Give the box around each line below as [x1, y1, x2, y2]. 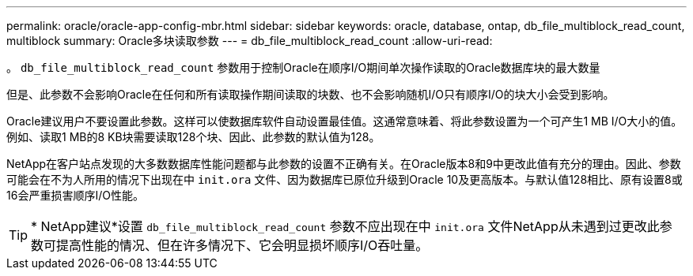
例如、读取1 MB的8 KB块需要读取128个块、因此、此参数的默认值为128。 [6, 130, 381, 144]
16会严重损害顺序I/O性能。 [6, 188, 144, 202]
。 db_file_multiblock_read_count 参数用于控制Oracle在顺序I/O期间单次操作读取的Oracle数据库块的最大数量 [6, 61, 600, 74]
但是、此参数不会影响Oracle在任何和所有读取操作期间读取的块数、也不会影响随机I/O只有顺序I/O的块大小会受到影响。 [6, 88, 615, 101]
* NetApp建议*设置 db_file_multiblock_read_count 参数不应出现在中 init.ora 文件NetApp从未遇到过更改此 [31, 218, 660, 234]
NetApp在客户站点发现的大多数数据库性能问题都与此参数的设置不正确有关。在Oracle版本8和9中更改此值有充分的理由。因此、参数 [6, 157, 681, 170]
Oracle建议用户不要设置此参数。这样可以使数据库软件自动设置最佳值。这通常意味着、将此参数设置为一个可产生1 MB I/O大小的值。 [6, 114, 683, 128]
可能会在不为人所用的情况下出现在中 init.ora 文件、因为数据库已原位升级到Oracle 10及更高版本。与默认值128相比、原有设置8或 [6, 173, 683, 186]
